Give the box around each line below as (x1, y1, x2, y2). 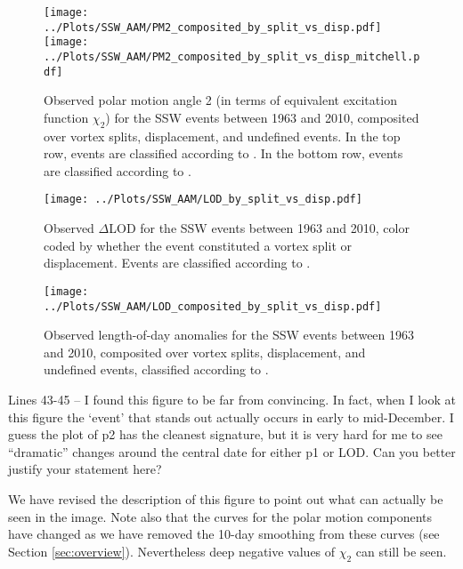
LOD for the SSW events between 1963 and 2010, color (109, 219, 410, 237)
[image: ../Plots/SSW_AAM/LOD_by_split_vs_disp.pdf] (44, 193, 362, 206)
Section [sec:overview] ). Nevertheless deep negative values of (8, 541, 336, 560)
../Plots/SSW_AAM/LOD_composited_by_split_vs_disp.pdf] (44, 300, 382, 313)
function (44, 108, 89, 126)
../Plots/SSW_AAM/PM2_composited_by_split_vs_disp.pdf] (44, 20, 382, 34)
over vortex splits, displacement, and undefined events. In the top (44, 126, 401, 145)
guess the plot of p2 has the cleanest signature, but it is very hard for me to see (8, 425, 443, 444)
